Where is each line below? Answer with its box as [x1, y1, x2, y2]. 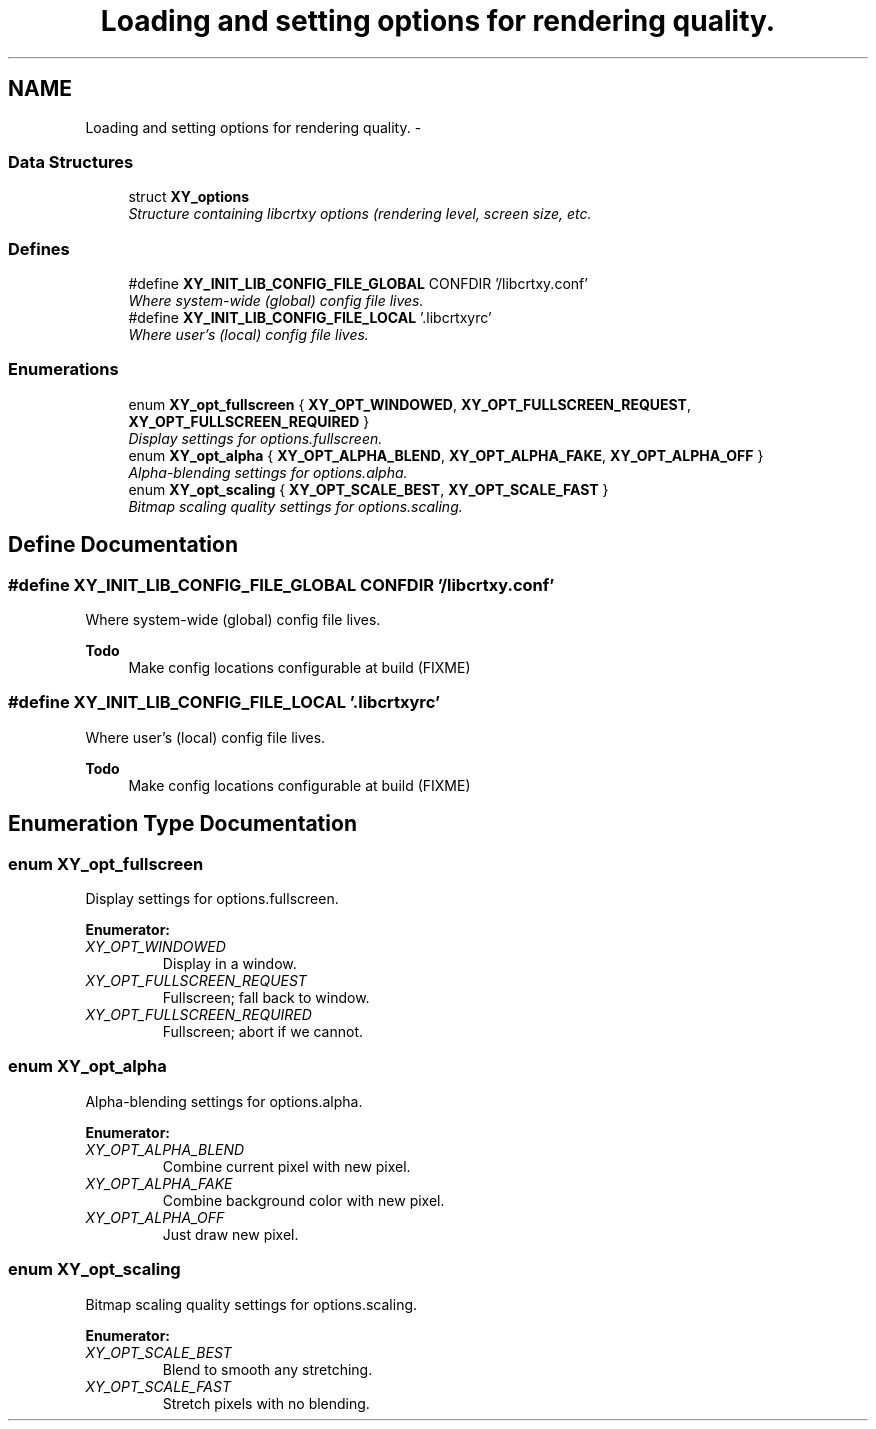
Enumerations [8, 359, 119, 380]
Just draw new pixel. [162, 1225, 299, 1243]
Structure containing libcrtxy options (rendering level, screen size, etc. [128, 205, 592, 223]
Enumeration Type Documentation [8, 811, 357, 837]
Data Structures [8, 151, 134, 172]
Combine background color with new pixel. [162, 1191, 445, 1209]
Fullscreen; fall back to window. [162, 989, 370, 1007]
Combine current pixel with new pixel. [162, 1157, 411, 1175]
